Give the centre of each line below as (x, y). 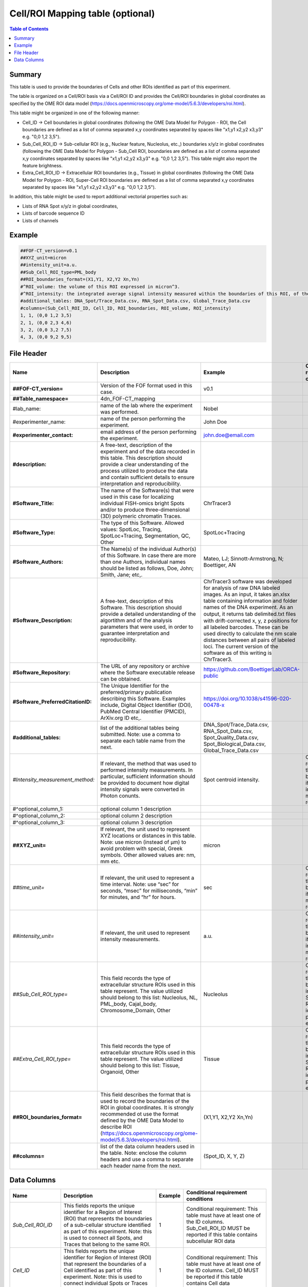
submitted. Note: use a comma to (140, 734)
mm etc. (110, 861)
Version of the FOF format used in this (146, 385)
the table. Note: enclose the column (143, 1153)
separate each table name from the (143, 740)
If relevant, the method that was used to (149, 763)
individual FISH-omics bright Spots (142, 503)
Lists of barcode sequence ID (53, 213)
